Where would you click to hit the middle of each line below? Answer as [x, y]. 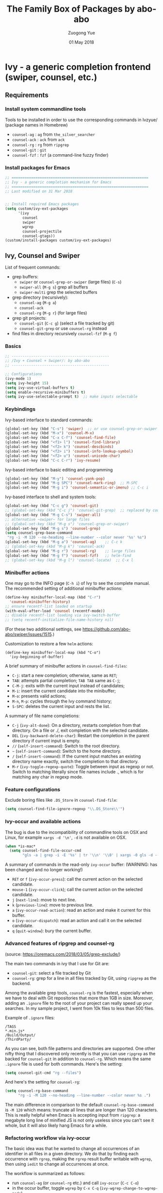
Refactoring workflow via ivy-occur [48, 1138]
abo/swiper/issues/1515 [28, 634]
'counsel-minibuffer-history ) [40, 602]
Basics [13, 346]
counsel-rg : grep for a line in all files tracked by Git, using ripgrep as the [84, 978]
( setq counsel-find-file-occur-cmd [45, 851]
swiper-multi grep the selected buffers [58, 292]
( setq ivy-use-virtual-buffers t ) [40, 388]
